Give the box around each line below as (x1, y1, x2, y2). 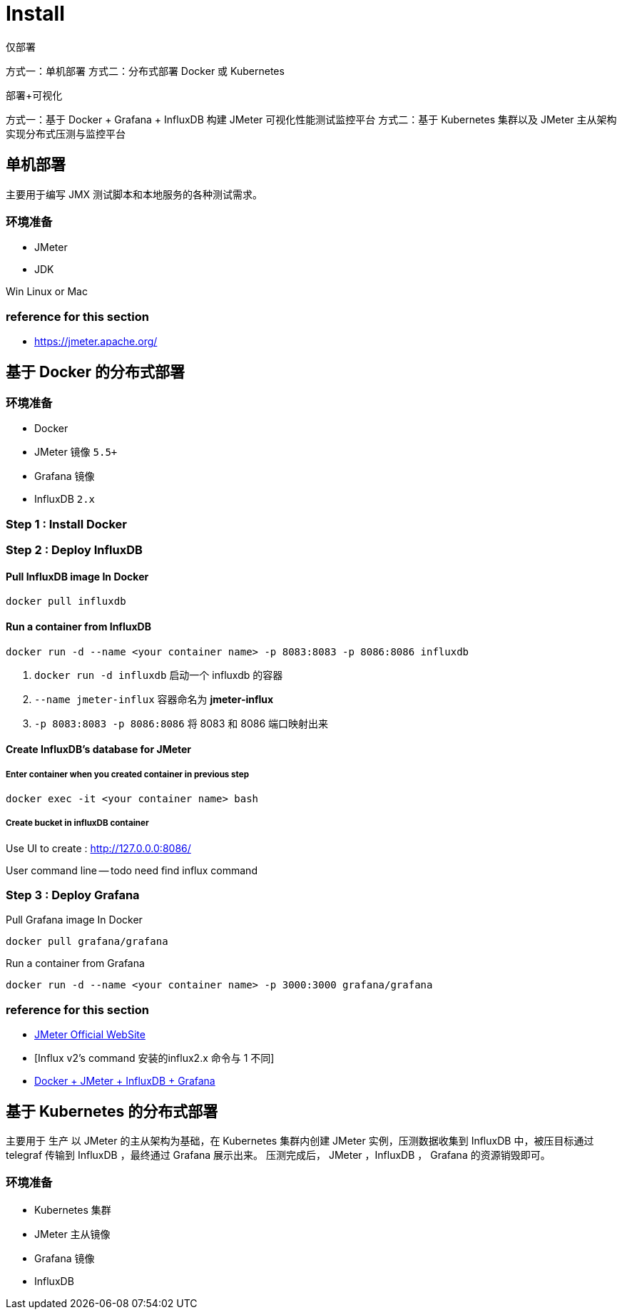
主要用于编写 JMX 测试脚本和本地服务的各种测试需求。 (6, 188, 263, 200)
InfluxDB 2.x (34, 493, 96, 506)
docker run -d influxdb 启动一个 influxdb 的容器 (34, 668, 283, 681)
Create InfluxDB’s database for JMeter (6, 743, 192, 756)
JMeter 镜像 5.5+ (34, 446, 118, 459)
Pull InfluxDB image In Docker (6, 570, 149, 583)
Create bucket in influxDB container (6, 818, 149, 829)
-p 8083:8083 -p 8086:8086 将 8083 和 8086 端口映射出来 (34, 717, 329, 730)
